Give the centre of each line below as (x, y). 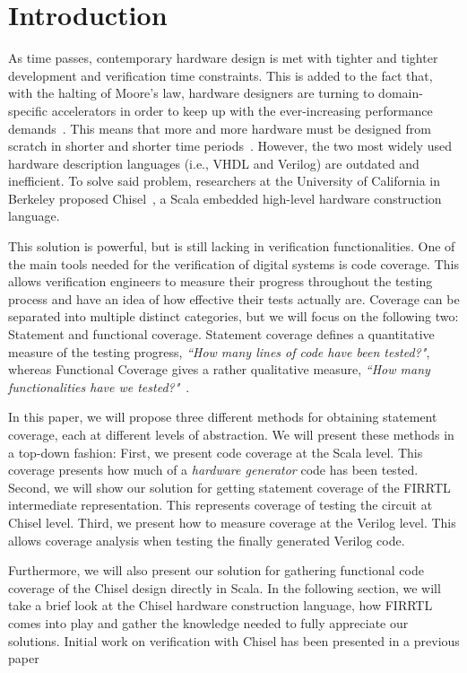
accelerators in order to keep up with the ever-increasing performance (242, 110)
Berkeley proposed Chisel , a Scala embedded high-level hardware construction (225, 198)
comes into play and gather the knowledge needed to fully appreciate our (208, 622)
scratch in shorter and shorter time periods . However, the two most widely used (230, 146)
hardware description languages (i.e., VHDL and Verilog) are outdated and (214, 163)
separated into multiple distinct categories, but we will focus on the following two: (233, 316)
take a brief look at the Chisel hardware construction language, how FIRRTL (221, 605)
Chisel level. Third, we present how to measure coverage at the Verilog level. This (232, 522)
